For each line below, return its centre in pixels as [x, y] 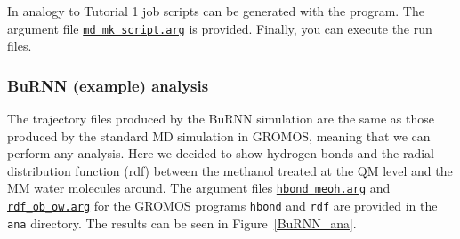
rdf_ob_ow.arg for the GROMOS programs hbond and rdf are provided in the [222, 206]
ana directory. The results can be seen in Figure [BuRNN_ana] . [182, 223]
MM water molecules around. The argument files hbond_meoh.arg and [199, 188]
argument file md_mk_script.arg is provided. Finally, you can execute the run [220, 28]
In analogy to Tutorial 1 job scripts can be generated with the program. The [216, 11]
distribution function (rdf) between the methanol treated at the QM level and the [230, 170]
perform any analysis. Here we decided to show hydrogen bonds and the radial [221, 153]
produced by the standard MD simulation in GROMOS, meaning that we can [219, 135]
